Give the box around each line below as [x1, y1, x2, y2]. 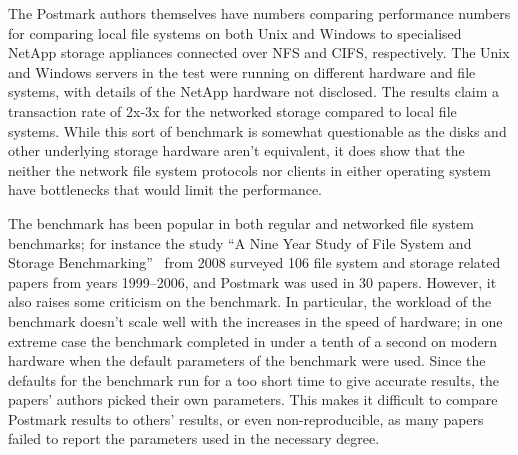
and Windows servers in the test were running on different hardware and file [8, 61, 476, 82]
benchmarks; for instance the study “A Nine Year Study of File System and [8, 232, 472, 253]
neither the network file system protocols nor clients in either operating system [8, 159, 491, 180]
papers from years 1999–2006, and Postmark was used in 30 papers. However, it [8, 271, 497, 292]
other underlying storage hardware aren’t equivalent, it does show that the [8, 140, 465, 161]
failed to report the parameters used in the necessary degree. [8, 428, 380, 449]
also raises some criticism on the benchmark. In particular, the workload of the [8, 291, 492, 312]
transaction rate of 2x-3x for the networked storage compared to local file [8, 100, 457, 121]
